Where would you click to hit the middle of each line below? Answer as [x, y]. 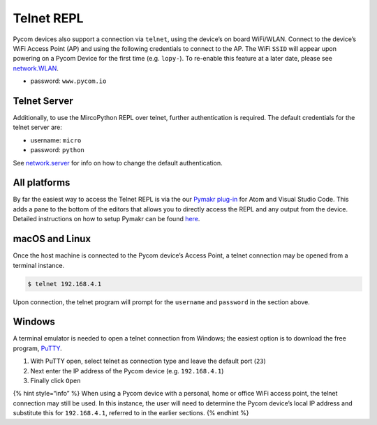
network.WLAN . [36, 68]
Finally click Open [56, 381]
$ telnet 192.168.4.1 [65, 284]
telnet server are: [38, 127]
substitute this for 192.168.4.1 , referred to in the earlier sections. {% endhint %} [131, 413]
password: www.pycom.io [68, 81]
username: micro [56, 140]
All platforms [42, 182]
